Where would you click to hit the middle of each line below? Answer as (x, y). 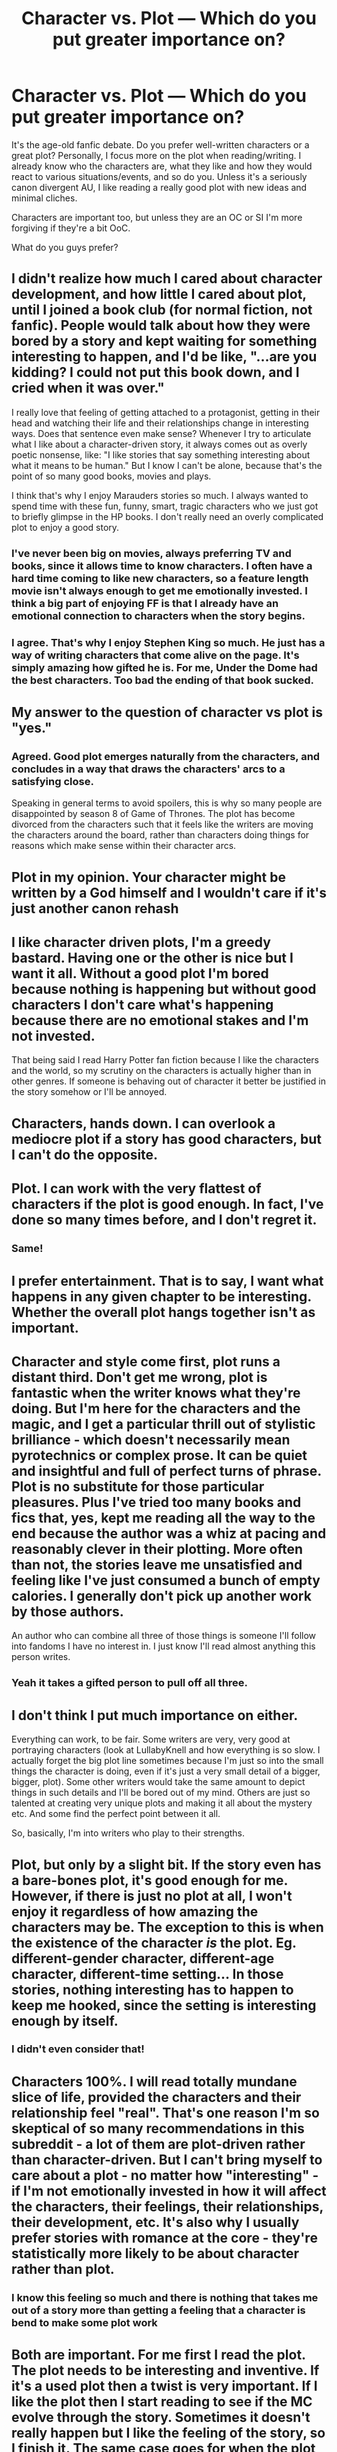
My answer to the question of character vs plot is (167, 712)
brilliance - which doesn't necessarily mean (151, 1439)
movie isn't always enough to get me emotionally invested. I (159, 590)
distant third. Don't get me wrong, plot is (139, 1377)
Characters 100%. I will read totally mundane (154, 2081)
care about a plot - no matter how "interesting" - (165, 2175)
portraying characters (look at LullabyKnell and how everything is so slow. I (166, 1750)
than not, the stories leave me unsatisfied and (157, 1564)
